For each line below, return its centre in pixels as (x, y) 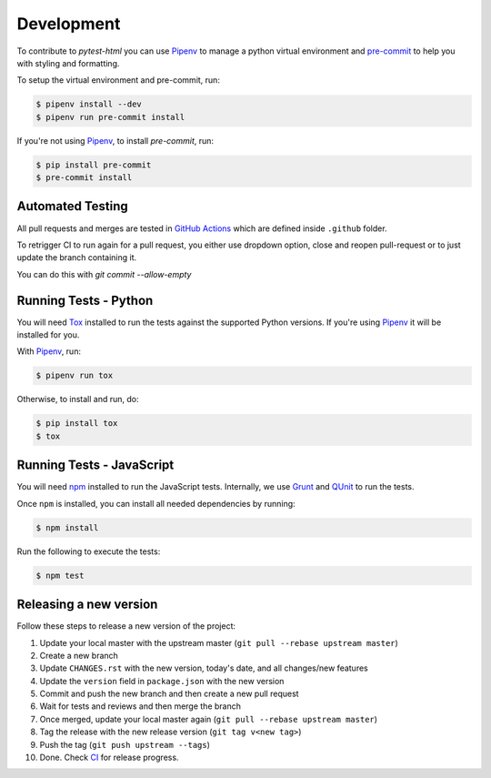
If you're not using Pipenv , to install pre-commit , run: (115, 140)
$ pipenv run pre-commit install (110, 117)
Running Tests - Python (85, 300)
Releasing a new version (87, 605)
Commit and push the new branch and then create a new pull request (169, 694)
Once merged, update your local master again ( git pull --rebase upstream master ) (208, 719)
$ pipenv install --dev (89, 104)
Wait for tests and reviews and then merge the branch (140, 706)
